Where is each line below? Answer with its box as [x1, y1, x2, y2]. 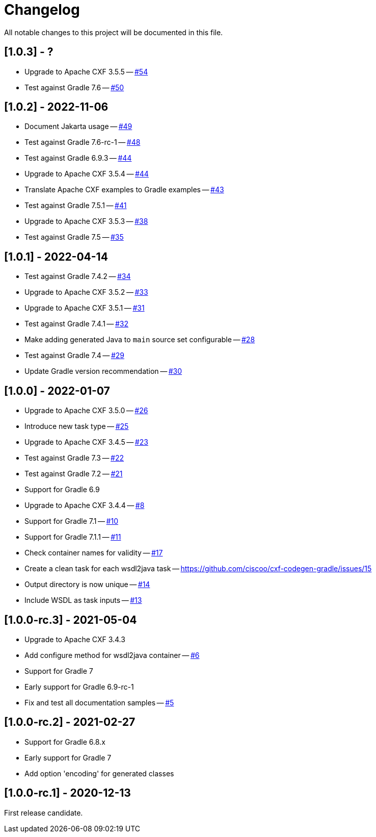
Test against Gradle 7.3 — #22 [24, 453, 124, 463]
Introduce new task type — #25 [24, 422, 129, 431]
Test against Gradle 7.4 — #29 [24, 351, 124, 360]
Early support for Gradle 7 [24, 753, 112, 762]
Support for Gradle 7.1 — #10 [24, 517, 119, 526]
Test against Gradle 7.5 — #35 [24, 233, 124, 242]
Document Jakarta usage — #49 [24, 122, 132, 131]
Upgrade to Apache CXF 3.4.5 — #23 [24, 438, 148, 447]
